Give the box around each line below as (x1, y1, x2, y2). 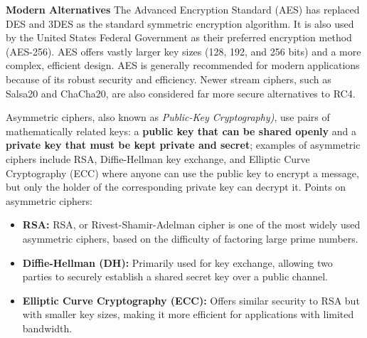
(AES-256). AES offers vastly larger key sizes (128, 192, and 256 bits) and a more (6, 43, 361, 58)
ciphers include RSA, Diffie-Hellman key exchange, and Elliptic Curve (6, 151, 310, 166)
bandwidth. (22, 320, 73, 335)
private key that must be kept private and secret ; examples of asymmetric (6, 137, 361, 152)
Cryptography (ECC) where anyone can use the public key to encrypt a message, (6, 165, 359, 180)
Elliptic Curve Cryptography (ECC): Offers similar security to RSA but (22, 292, 360, 307)
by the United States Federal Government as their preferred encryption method (6, 30, 352, 45)
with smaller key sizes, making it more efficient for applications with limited (22, 307, 354, 322)
